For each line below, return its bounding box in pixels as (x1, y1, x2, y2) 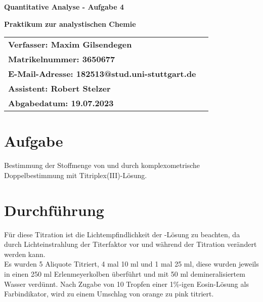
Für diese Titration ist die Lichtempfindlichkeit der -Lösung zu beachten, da (4, 229, 240, 239)
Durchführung (4, 199, 104, 220)
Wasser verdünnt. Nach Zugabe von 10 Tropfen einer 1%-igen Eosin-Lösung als (4, 278, 249, 289)
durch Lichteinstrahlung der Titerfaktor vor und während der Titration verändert (4, 239, 257, 249)
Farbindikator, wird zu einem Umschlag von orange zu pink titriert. (4, 288, 214, 299)
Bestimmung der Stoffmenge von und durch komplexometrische (4, 160, 200, 170)
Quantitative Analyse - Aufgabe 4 (4, 2, 124, 12)
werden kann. (4, 248, 46, 259)
